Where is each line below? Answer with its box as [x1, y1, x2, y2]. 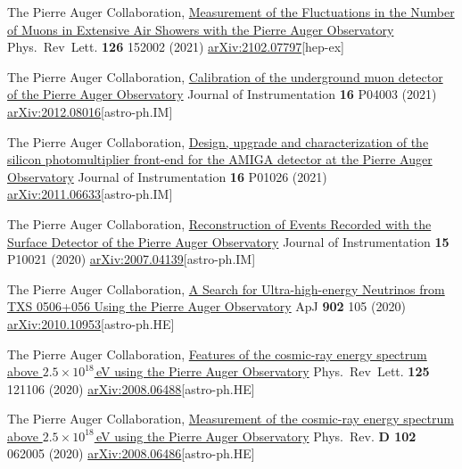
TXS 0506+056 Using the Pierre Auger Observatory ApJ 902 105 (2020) [7, 297, 406, 316]
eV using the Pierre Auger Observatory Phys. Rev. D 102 [96, 426, 417, 445]
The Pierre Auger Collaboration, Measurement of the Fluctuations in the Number [7, 3, 455, 21]
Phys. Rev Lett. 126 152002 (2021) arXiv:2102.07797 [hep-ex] [7, 37, 345, 56]
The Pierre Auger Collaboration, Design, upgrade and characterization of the [7, 132, 429, 151]
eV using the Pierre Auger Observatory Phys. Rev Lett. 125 [96, 362, 430, 381]
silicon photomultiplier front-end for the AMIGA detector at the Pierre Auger [7, 150, 433, 169]
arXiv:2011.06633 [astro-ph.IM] [7, 185, 173, 203]
